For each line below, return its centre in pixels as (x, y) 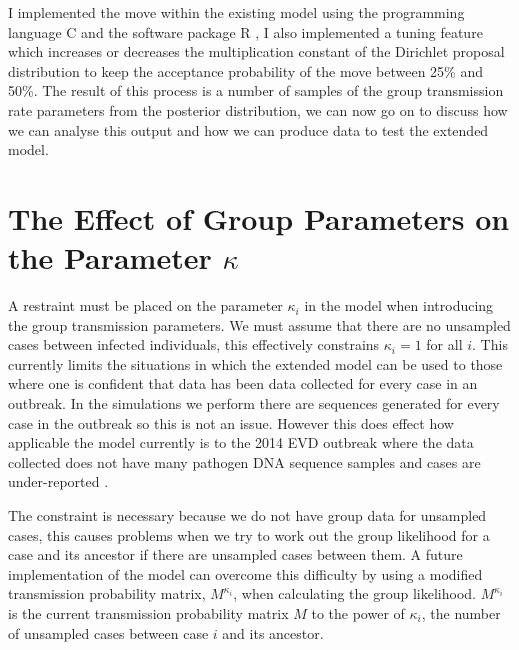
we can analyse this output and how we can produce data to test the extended (248, 129)
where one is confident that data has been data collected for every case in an (243, 383)
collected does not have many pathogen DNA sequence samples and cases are (244, 461)
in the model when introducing (399, 305)
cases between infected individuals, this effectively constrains (194, 344)
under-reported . (58, 481)
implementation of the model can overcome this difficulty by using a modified (245, 573)
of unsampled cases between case (108, 632)
